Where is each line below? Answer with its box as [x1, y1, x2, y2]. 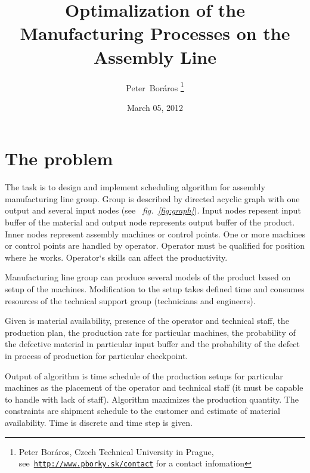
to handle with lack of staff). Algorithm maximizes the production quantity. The [5, 392, 299, 405]
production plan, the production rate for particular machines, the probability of [5, 326, 296, 338]
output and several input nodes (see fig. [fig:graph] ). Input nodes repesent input [5, 204, 301, 217]
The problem [5, 146, 113, 171]
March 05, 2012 [126, 101, 184, 113]
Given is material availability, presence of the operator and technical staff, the [5, 314, 289, 327]
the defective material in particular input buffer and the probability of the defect [5, 338, 300, 350]
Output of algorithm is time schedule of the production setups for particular [5, 369, 283, 382]
